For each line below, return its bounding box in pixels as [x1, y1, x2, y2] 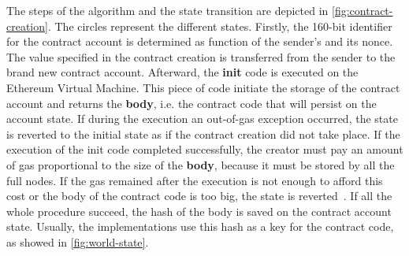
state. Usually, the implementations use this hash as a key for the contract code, [6, 218, 394, 235]
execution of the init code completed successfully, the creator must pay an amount [6, 141, 403, 158]
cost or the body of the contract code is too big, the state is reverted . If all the [6, 187, 392, 204]
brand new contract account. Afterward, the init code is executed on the [6, 64, 359, 80]
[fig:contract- [332, 2, 393, 18]
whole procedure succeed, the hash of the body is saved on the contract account [6, 202, 392, 219]
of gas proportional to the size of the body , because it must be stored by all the [6, 156, 395, 173]
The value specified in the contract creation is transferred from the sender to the [6, 48, 396, 65]
